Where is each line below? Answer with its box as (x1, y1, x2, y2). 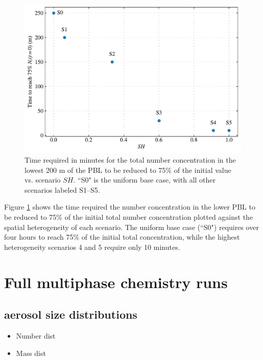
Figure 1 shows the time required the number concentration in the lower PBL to (4, 201, 255, 212)
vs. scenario (25, 174, 61, 185)
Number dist (16, 330, 56, 341)
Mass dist (16, 347, 46, 358)
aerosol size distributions (4, 306, 137, 322)
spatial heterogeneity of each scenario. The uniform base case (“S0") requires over (4, 221, 259, 232)
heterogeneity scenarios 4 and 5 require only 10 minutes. (4, 241, 180, 252)
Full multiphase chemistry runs (4, 271, 228, 292)
